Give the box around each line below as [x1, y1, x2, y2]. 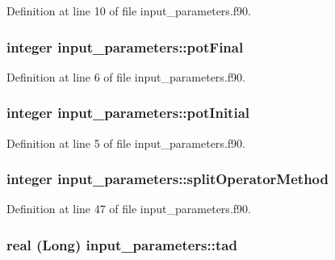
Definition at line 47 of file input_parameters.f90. [6, 200, 251, 217]
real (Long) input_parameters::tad [6, 234, 237, 254]
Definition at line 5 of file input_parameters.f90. [6, 134, 245, 151]
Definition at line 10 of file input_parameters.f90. [6, 2, 251, 19]
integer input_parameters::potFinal [6, 36, 244, 57]
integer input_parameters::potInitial [6, 103, 249, 123]
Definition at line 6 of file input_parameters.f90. [6, 68, 245, 85]
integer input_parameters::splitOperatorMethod [6, 169, 329, 189]
